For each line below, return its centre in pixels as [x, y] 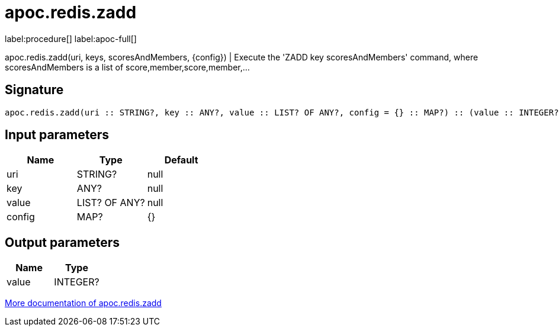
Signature [34, 90]
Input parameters [57, 135]
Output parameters [62, 242]
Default [181, 160]
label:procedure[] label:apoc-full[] [71, 38]
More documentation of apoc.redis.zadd [83, 303]
